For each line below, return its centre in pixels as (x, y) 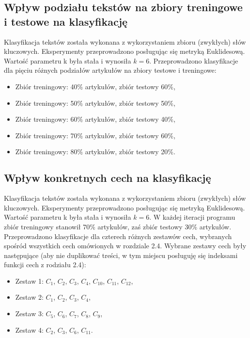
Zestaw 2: (29, 297)
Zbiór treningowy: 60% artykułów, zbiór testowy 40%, (95, 119)
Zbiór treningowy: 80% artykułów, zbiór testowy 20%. (95, 152)
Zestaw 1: (29, 281)
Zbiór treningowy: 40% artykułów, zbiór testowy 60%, (95, 86)
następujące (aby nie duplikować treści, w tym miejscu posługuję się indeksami (121, 255)
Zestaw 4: (29, 330)
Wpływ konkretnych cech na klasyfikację (108, 178)
